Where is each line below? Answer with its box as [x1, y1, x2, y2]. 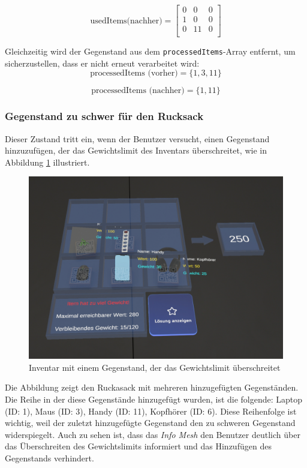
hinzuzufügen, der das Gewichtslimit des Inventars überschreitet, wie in [5, 144, 267, 157]
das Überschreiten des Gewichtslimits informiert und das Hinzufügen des [5, 440, 272, 452]
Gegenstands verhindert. [5, 452, 94, 464]
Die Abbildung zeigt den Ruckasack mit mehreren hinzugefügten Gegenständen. [5, 381, 299, 394]
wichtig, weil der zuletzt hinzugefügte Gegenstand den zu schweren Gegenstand [5, 416, 296, 429]
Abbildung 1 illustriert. [5, 155, 90, 168]
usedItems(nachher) [90, 16, 162, 25]
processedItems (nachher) [91, 86, 185, 95]
